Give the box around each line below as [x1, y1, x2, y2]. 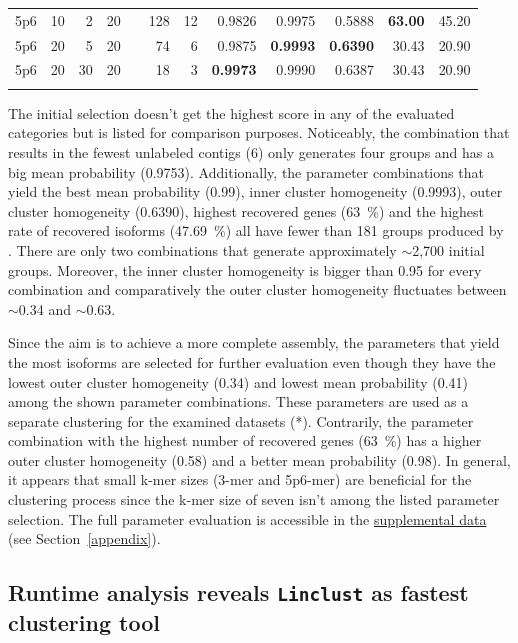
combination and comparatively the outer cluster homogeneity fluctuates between [8, 279, 507, 300]
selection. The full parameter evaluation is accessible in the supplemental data [8, 508, 487, 529]
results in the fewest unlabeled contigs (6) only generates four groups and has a [8, 141, 495, 162]
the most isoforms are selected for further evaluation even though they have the [8, 351, 496, 372]
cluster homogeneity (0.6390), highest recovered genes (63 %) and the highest [8, 200, 484, 221]
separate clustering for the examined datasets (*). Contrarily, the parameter [8, 410, 474, 431]
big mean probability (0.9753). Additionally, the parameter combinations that [8, 161, 484, 182]
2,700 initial [412, 239, 485, 260]
